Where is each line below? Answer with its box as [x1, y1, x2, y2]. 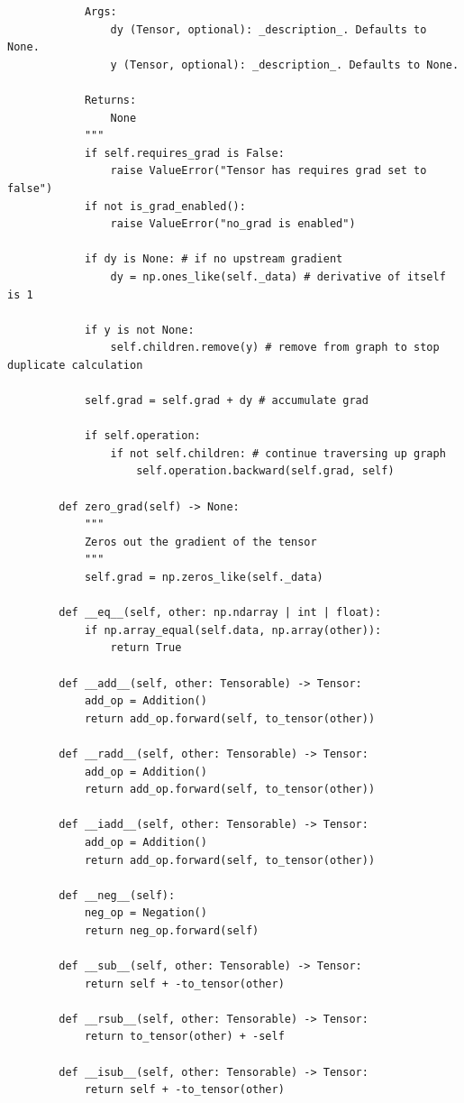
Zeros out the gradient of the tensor [84, 535, 317, 548]
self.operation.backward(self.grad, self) [136, 464, 395, 478]
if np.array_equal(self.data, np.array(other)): [84, 623, 382, 637]
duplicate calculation [7, 358, 143, 372]
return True [110, 641, 182, 655]
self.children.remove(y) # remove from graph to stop [110, 341, 440, 354]
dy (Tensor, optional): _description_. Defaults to [110, 23, 427, 36]
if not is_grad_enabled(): [84, 199, 246, 213]
